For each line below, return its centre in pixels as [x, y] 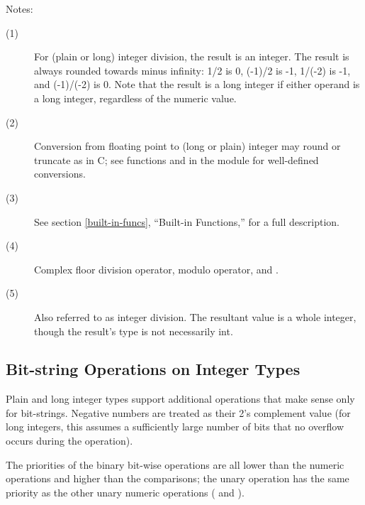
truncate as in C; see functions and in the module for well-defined [176, 159]
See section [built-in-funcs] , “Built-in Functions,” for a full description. [187, 221]
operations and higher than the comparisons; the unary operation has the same [178, 478]
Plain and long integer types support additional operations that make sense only [180, 399]
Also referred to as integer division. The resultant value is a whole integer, [195, 316]
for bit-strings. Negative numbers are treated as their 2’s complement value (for [178, 412]
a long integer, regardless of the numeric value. [135, 98]
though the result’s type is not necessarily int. [134, 331]
